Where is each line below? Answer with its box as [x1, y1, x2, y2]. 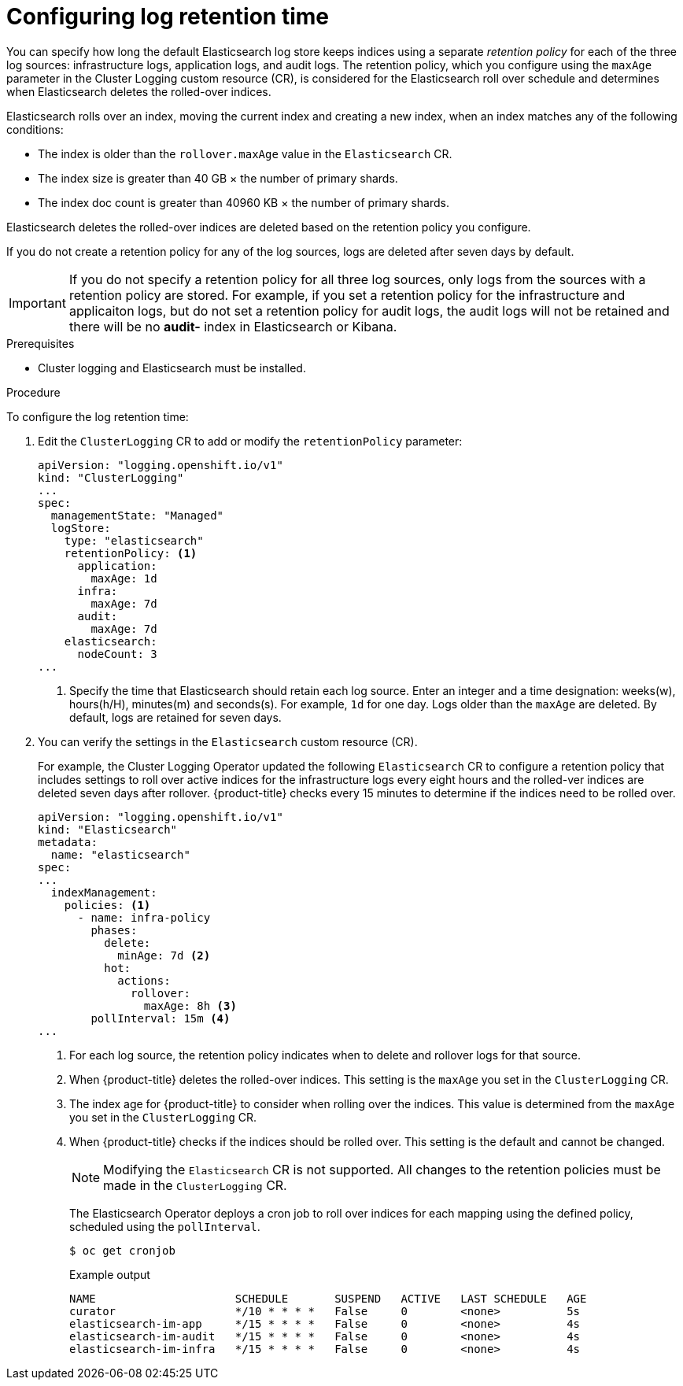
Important [9, 294, 66, 311]
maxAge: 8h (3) [143, 999, 237, 1012]
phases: [90, 923, 138, 937]
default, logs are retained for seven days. [69, 710, 282, 724]
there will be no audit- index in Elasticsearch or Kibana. [68, 318, 397, 334]
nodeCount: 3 [77, 647, 157, 660]
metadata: [38, 835, 98, 848]
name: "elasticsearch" [50, 848, 190, 861]
